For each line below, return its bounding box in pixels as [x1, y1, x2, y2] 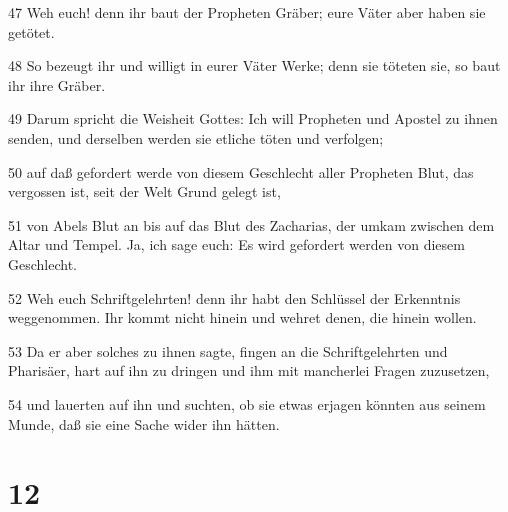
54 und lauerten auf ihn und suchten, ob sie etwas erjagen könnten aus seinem [8, 393, 486, 414]
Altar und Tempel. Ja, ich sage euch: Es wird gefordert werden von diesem [8, 234, 465, 255]
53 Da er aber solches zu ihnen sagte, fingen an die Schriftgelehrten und [8, 340, 448, 361]
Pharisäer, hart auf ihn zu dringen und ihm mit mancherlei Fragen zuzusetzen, [8, 360, 490, 381]
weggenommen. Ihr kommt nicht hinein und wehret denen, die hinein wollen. [8, 307, 477, 328]
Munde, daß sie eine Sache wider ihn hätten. [8, 413, 280, 434]
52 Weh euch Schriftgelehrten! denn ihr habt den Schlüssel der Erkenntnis [8, 287, 461, 308]
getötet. [8, 21, 55, 42]
